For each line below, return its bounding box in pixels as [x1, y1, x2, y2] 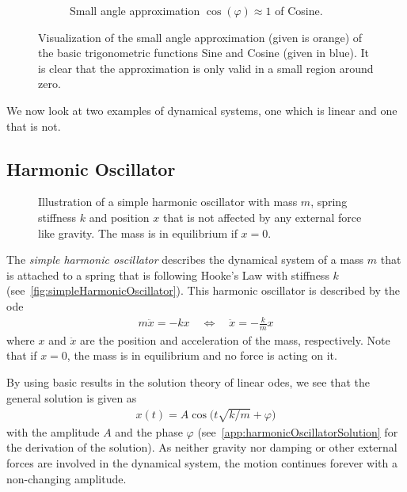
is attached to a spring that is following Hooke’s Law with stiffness [6, 266, 329, 283]
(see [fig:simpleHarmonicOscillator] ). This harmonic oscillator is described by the [6, 282, 400, 299]
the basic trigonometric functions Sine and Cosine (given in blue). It [38, 44, 369, 61]
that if [6, 347, 37, 364]
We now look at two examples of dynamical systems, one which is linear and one [6, 101, 397, 118]
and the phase [115, 423, 183, 440]
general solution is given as [6, 389, 137, 406]
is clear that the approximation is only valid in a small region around [38, 59, 374, 76]
